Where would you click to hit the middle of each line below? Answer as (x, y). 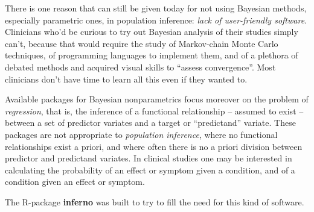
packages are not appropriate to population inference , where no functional (141, 134)
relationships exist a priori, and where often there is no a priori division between (154, 146)
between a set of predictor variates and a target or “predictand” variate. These (150, 123)
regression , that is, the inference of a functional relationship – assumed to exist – (154, 111)
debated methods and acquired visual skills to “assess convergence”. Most (140, 67)
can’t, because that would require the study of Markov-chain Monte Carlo (142, 43)
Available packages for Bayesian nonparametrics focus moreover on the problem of (157, 99)
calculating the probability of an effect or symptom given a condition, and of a (150, 170)
